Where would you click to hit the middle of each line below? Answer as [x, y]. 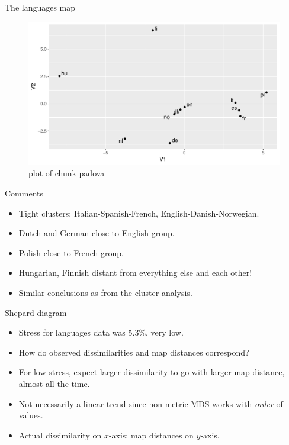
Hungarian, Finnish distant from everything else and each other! [135, 273]
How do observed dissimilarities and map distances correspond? [134, 352]
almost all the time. [54, 383]
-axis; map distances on [151, 435]
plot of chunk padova [67, 173]
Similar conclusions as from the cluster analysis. [105, 292]
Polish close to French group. [71, 252]
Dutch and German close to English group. [97, 233]
